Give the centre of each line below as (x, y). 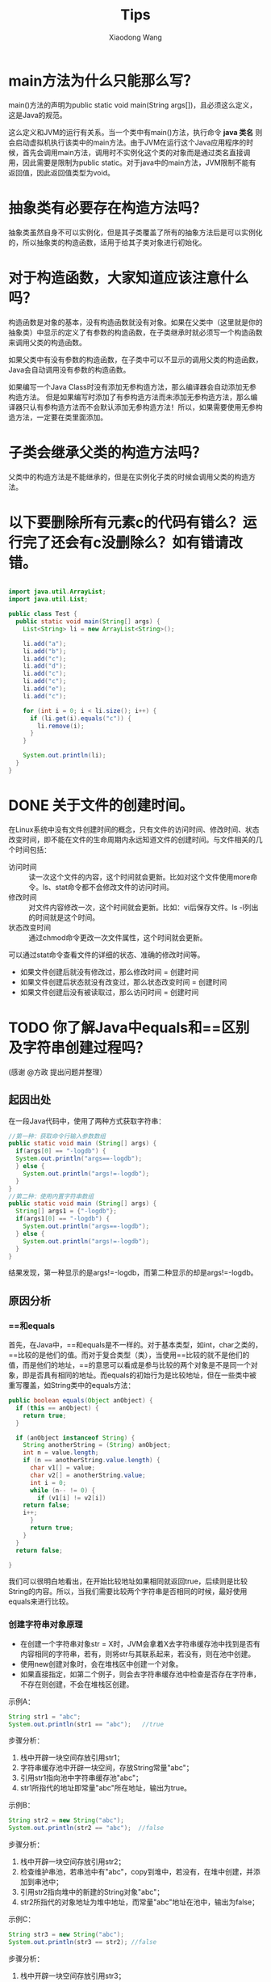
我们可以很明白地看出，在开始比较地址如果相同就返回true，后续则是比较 (128, 1581)
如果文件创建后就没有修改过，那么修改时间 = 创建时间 (109, 972)
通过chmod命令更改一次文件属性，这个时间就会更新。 (118, 937)
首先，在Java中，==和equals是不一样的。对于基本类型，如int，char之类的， (135, 1345)
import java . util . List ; (48, 600)
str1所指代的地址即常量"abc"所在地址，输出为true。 (106, 1788)
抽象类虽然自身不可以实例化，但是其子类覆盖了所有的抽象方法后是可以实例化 (135, 232)
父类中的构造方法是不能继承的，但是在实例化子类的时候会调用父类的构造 (128, 477)
